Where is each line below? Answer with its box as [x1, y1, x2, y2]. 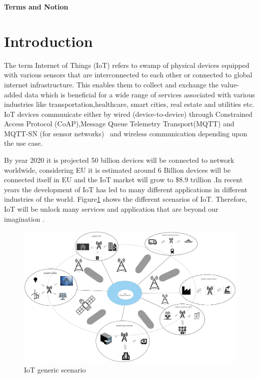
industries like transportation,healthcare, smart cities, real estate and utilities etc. [4, 99, 254, 109]
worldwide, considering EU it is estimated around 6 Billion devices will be [4, 164, 231, 175]
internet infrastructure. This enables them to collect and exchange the [4, 79, 218, 89]
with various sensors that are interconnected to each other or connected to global [4, 69, 252, 80]
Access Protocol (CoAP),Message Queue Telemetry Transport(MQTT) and [4, 118, 234, 129]
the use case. [4, 138, 43, 148]
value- [220, 79, 239, 89]
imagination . [4, 213, 44, 224]
